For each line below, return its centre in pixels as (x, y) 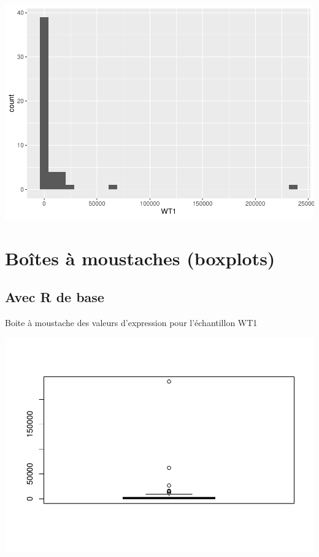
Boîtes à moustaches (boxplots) (140, 258)
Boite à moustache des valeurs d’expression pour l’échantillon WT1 (131, 323)
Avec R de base (55, 297)
